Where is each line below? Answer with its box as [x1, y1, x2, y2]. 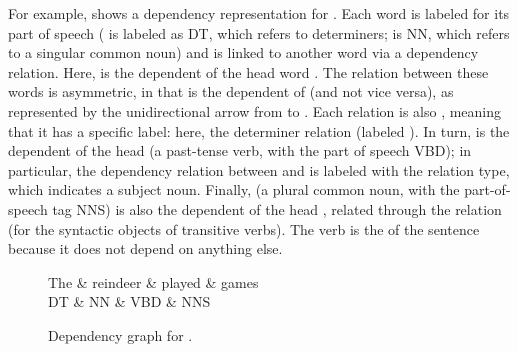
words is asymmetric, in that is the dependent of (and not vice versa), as [8, 81, 454, 102]
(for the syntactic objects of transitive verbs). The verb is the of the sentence [8, 218, 480, 239]
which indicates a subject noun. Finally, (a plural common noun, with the [8, 179, 460, 200]
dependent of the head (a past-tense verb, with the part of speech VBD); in [8, 140, 472, 161]
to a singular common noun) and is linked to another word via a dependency [8, 42, 479, 63]
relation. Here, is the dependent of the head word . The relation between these [8, 61, 489, 82]
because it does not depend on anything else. [8, 238, 283, 259]
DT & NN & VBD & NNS [48, 291, 211, 312]
